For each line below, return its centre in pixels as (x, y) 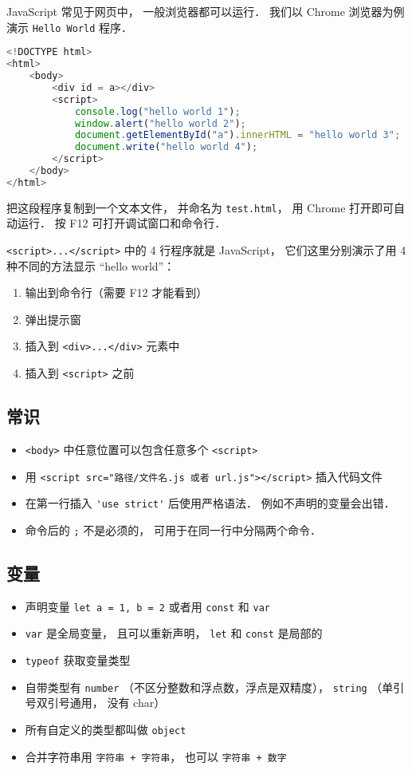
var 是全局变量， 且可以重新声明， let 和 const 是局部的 (174, 633)
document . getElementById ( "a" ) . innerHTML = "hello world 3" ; (237, 135)
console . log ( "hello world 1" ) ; (157, 111)
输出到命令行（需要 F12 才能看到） (116, 292)
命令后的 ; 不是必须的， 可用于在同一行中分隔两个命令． (173, 529)
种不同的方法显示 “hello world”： (91, 265)
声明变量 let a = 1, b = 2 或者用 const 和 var (147, 606)
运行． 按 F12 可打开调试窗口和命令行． (122, 223)
